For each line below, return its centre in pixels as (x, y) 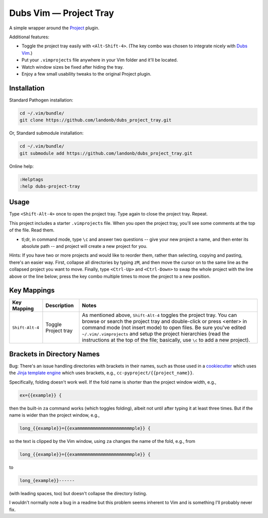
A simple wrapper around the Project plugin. (54, 28)
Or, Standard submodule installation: (46, 133)
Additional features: (29, 37)
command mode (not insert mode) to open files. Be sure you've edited (164, 327)
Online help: (22, 166)
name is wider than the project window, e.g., (55, 415)
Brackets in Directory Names (55, 354)
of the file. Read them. (32, 230)
